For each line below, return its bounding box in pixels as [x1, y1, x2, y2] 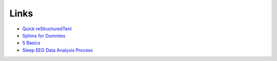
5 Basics [22, 40, 41, 46]
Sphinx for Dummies [22, 32, 66, 38]
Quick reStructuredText [22, 26, 72, 32]
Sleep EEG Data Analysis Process [22, 47, 93, 53]
